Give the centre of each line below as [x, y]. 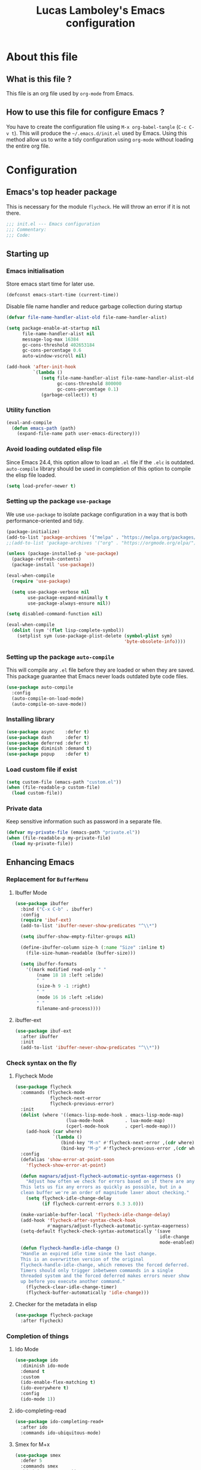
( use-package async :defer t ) [48, 732]
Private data [24, 808]
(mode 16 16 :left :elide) [70, 997]
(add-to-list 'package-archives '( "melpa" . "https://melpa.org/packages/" [103, 537]
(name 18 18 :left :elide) [70, 975]
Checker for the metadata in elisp [56, 1304]
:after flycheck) [42, 1321]
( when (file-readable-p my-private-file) [59, 838]
